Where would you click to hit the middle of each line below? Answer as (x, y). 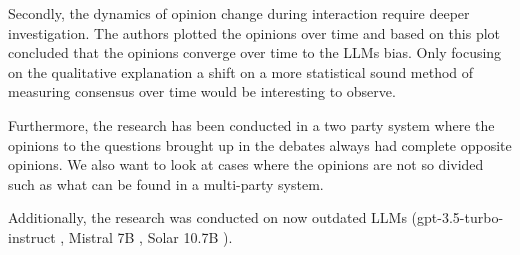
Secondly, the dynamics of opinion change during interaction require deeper (239, 13)
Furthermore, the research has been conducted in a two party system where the (251, 124)
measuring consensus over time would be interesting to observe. (202, 91)
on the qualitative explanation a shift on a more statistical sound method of (241, 71)
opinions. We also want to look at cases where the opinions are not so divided (246, 164)
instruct (32, 236)
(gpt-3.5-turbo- (457, 217)
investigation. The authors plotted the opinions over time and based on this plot (254, 32)
